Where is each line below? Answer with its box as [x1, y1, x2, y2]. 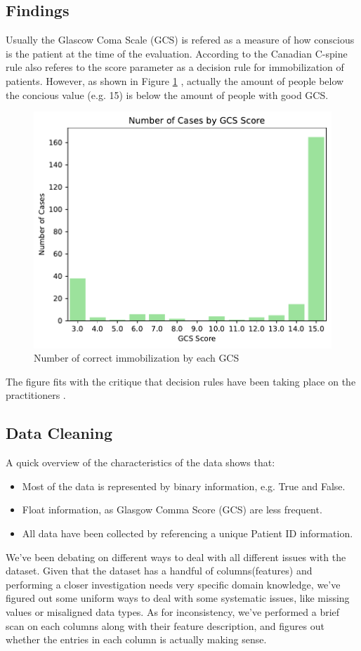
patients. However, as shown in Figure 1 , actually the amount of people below [6, 73, 344, 88]
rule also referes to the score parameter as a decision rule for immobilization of [6, 60, 344, 74]
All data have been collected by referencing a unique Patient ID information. [22, 525, 353, 540]
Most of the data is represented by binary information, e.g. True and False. [22, 478, 346, 493]
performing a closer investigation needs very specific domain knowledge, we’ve [6, 577, 341, 591]
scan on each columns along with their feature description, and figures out [6, 618, 324, 633]
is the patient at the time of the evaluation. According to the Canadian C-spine [6, 46, 348, 60]
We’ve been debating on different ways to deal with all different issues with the [6, 549, 346, 564]
